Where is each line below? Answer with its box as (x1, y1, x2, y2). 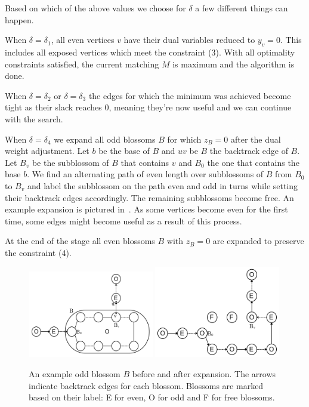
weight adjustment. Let (5, 144, 89, 157)
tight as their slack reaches (5, 101, 102, 113)
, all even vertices (51, 33, 115, 46)
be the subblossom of (32, 156, 109, 168)
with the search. (5, 112, 63, 125)
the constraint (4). (5, 246, 72, 258)
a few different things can (195, 2, 288, 14)
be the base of (98, 144, 150, 157)
